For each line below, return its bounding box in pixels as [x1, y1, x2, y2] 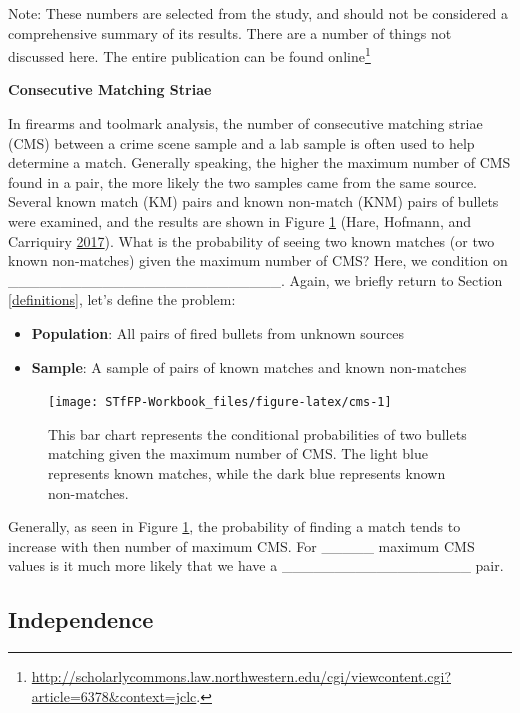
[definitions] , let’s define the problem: [8, 289, 236, 310]
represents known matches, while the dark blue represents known [48, 463, 446, 483]
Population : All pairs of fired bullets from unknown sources [31, 322, 404, 343]
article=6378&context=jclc [31, 685, 197, 706]
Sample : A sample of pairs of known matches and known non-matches [31, 356, 467, 377]
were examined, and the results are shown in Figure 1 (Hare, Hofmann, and [8, 211, 472, 231]
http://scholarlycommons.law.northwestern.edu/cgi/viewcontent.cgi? [31, 666, 451, 687]
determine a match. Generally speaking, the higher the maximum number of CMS [8, 152, 511, 173]
